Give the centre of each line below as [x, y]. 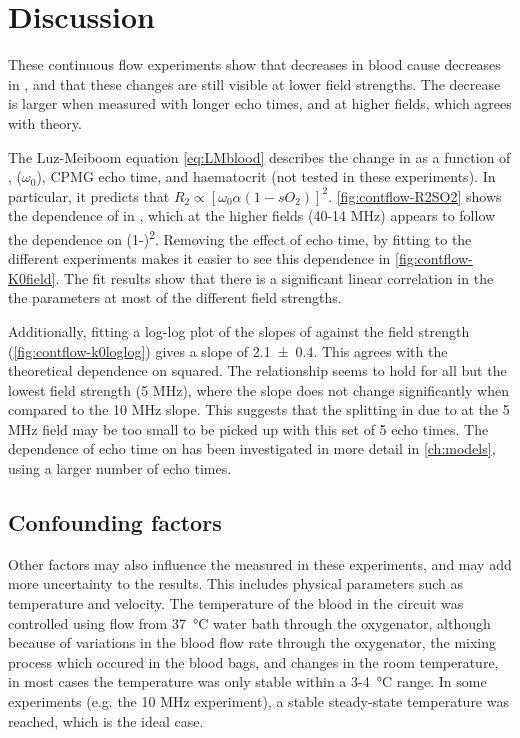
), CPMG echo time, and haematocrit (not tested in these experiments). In [266, 176]
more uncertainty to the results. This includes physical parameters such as [235, 583]
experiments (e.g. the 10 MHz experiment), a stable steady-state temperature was [258, 701]
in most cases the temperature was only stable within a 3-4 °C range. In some [247, 681]
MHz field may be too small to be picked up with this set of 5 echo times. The [248, 428]
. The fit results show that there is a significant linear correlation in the [274, 277]
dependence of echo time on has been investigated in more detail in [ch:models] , [252, 448]
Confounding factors [115, 522]
